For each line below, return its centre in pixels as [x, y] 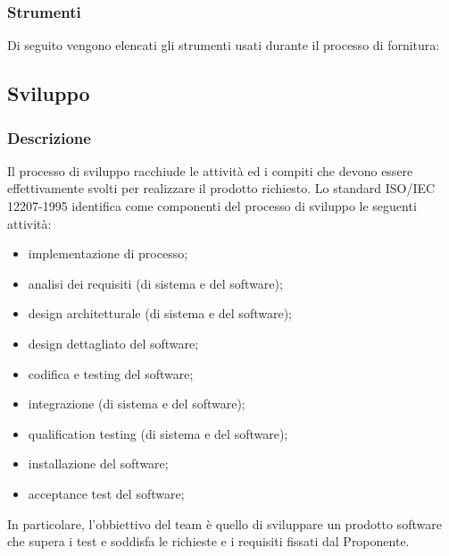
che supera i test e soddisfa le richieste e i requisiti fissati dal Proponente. [208, 541]
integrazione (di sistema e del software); [137, 404]
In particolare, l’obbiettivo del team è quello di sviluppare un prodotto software [224, 523]
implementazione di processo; [108, 253]
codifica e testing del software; [111, 373]
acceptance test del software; [106, 493]
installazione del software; [98, 463]
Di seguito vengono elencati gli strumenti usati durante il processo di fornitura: [224, 45]
